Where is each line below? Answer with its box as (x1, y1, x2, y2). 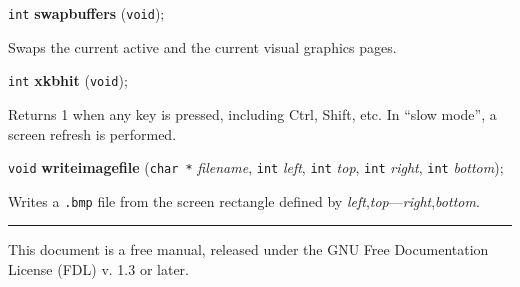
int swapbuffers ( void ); (8, 3, 165, 23)
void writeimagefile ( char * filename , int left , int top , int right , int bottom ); (8, 157, 504, 178)
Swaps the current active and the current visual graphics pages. (8, 36, 397, 57)
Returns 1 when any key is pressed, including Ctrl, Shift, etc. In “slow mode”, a (8, 103, 497, 124)
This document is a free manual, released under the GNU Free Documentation (8, 239, 489, 260)
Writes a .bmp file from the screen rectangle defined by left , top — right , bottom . (8, 190, 480, 211)
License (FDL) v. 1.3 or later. (8, 259, 189, 279)
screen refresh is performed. (8, 123, 177, 144)
